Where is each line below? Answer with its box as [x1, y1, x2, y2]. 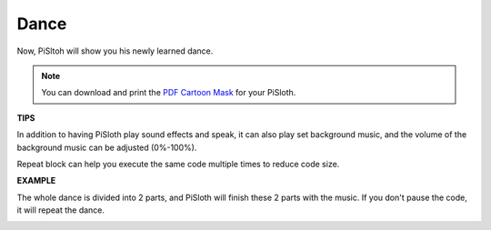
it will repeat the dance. [16, 205, 105, 215]
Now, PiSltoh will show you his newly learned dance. [16, 45, 214, 56]
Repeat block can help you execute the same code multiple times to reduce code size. [16, 158, 340, 169]
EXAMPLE [16, 175, 56, 186]
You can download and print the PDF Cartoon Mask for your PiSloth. [41, 87, 296, 98]
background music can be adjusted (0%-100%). [16, 142, 197, 153]
